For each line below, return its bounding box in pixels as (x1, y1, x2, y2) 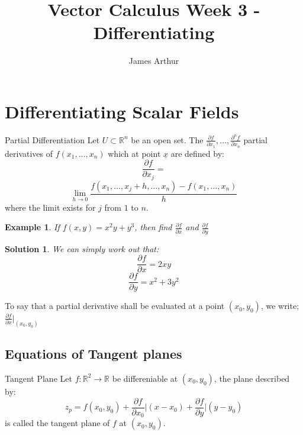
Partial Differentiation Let (5, 133, 100, 146)
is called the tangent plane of (5, 417, 110, 429)
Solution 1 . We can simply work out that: (5, 242, 159, 254)
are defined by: (170, 147, 224, 159)
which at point (108, 147, 161, 159)
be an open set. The (131, 133, 204, 146)
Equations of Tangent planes (5, 344, 182, 363)
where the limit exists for (5, 201, 96, 213)
